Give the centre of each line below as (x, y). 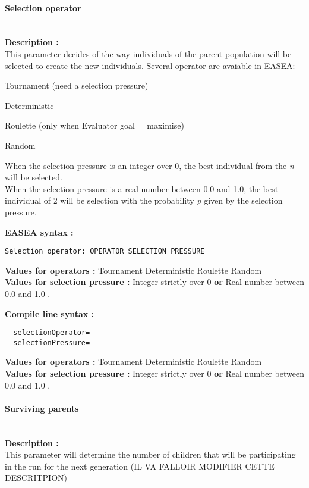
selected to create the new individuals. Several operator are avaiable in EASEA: (150, 65)
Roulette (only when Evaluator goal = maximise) (94, 125)
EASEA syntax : (39, 232)
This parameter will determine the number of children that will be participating (150, 454)
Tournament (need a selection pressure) (77, 85)
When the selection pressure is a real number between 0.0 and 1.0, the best (142, 188)
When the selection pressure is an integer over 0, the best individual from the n (149, 165)
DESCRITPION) (36, 478)
